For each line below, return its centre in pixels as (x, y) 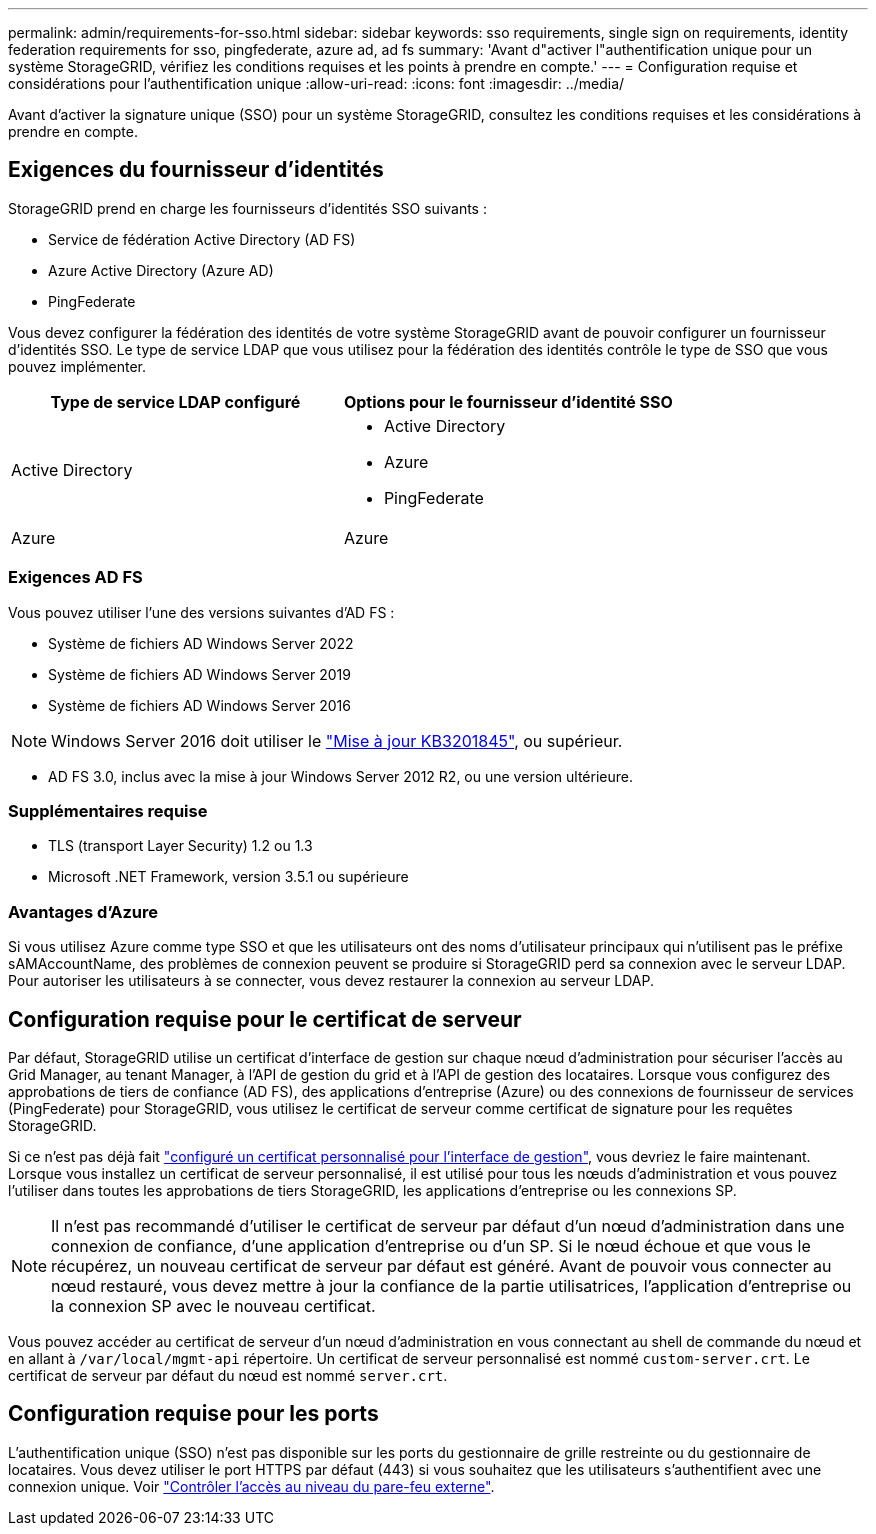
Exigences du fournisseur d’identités (196, 170)
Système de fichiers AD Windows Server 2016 (199, 705)
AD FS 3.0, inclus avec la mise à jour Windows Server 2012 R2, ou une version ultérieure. (340, 776)
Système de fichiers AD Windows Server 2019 (199, 674)
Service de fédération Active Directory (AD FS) (202, 239)
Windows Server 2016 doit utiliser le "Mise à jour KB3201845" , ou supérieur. (337, 740)
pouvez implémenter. (77, 366)
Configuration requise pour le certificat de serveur (265, 1019)
